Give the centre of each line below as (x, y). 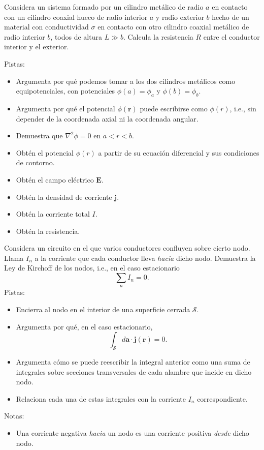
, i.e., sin (243, 108)
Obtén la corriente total (53, 214)
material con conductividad (46, 27)
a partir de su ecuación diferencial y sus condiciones (179, 152)
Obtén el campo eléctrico (55, 179)
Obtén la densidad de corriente (64, 197)
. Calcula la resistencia (158, 36)
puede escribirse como (174, 108)
